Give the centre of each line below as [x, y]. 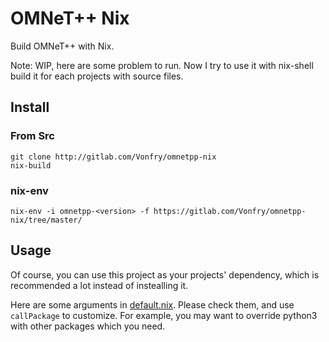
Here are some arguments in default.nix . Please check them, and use [152, 304]
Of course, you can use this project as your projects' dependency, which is [165, 274]
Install [30, 107]
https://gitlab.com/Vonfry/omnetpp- [230, 211]
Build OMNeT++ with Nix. [62, 46]
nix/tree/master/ [46, 220]
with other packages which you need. [88, 326]
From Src [32, 136]
